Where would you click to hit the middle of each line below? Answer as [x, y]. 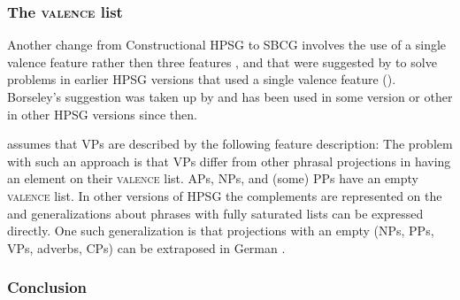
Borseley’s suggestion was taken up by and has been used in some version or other [230, 96]
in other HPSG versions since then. [102, 114]
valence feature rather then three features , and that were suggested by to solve [222, 62]
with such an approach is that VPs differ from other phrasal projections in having [229, 161]
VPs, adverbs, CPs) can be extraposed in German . [146, 247]
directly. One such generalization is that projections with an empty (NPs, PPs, [221, 231]
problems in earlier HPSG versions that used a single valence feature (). [202, 79]
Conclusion [47, 287]
